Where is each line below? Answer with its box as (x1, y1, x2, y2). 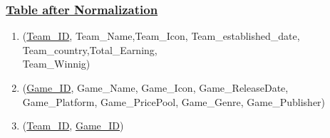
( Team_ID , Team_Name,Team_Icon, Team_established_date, (22, 28, 300, 43)
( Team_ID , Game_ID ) (22, 118, 124, 133)
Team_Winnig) (22, 56, 91, 71)
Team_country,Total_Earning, (22, 42, 158, 57)
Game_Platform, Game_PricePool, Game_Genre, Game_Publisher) (22, 94, 326, 109)
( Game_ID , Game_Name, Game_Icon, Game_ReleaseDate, (22, 80, 289, 95)
